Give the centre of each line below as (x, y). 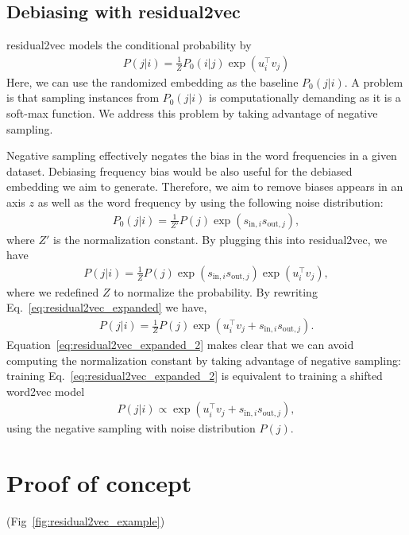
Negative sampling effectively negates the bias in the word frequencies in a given (202, 155)
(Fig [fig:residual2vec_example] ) (86, 521)
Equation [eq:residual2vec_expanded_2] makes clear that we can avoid (180, 345)
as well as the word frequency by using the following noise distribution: (210, 202)
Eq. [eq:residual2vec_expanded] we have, (107, 307)
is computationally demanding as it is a (305, 97)
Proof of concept (99, 483)
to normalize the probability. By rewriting (216, 291)
